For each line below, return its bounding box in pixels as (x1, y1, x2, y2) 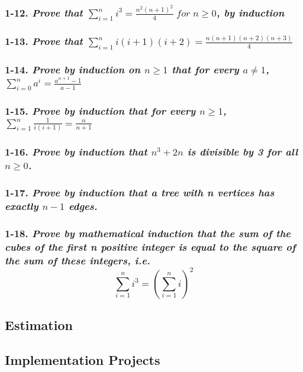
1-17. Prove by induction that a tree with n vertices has (5, 185, 275, 200)
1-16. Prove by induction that (5, 144, 147, 159)
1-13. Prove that (5, 34, 83, 48)
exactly (5, 199, 38, 214)
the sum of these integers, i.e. (5, 253, 150, 267)
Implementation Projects (5, 350, 160, 368)
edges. (69, 199, 98, 214)
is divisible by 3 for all (187, 144, 298, 159)
